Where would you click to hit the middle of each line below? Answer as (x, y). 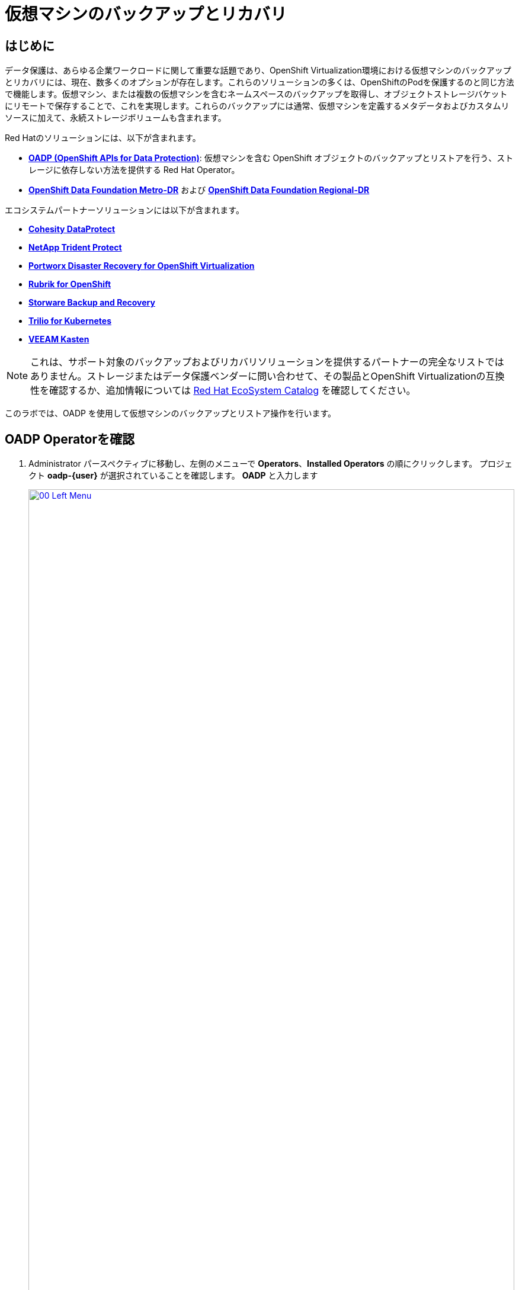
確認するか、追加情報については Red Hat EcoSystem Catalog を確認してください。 (233, 391)
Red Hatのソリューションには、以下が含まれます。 (103, 138)
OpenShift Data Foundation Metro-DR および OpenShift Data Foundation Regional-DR (199, 190)
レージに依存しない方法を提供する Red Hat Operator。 (134, 170)
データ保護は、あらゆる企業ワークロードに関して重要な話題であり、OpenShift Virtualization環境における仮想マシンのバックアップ (258, 70)
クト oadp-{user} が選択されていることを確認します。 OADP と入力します (173, 476)
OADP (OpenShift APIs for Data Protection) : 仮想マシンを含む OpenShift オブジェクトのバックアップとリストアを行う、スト (271, 158)
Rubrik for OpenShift (70, 284)
